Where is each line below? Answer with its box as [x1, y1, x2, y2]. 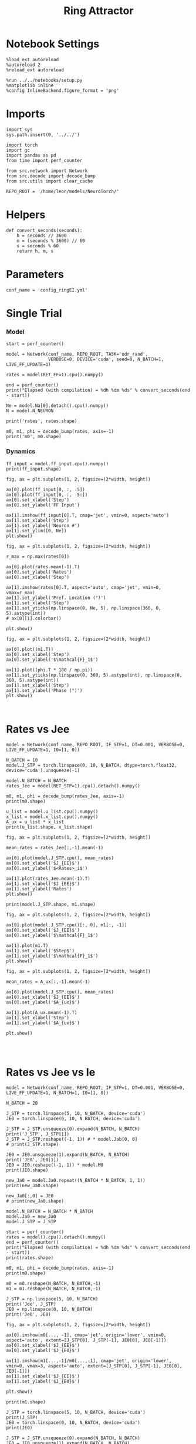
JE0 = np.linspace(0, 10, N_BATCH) [6, 1306, 93, 1313]
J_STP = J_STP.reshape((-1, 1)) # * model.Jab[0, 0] [6, 1137, 138, 1142]
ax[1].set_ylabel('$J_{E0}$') [6, 1379, 80, 1385]
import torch [6, 142, 38, 148]
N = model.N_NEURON [6, 408, 54, 414]
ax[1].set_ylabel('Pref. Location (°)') [6, 595, 107, 601]
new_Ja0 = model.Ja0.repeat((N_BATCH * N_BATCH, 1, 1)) [6, 1178, 146, 1184]
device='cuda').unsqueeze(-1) [6, 767, 80, 774]
